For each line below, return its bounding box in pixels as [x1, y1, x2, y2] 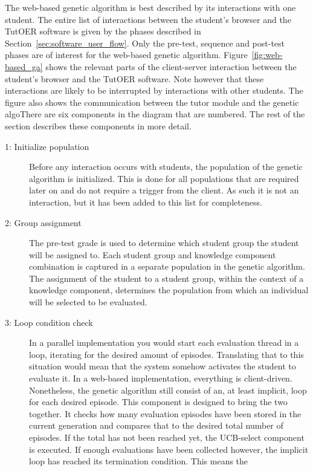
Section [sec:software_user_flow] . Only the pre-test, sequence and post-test [5, 36, 285, 49]
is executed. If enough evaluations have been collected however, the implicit [29, 443, 309, 455]
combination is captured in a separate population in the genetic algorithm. [29, 260, 305, 273]
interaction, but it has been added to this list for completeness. [29, 195, 262, 208]
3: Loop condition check [5, 316, 93, 328]
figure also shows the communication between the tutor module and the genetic [5, 96, 299, 108]
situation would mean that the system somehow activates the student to [29, 360, 296, 372]
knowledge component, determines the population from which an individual [29, 284, 309, 296]
